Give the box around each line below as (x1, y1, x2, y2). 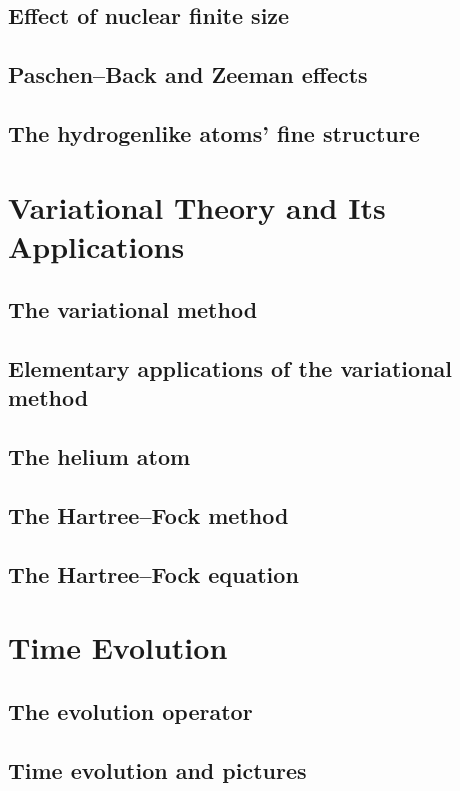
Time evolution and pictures (8, 754, 307, 785)
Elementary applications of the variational (8, 353, 453, 384)
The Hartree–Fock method (8, 500, 289, 531)
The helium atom (8, 441, 191, 472)
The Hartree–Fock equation (8, 558, 299, 589)
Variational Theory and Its (8, 186, 386, 227)
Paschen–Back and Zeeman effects (8, 59, 368, 90)
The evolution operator (8, 695, 253, 726)
